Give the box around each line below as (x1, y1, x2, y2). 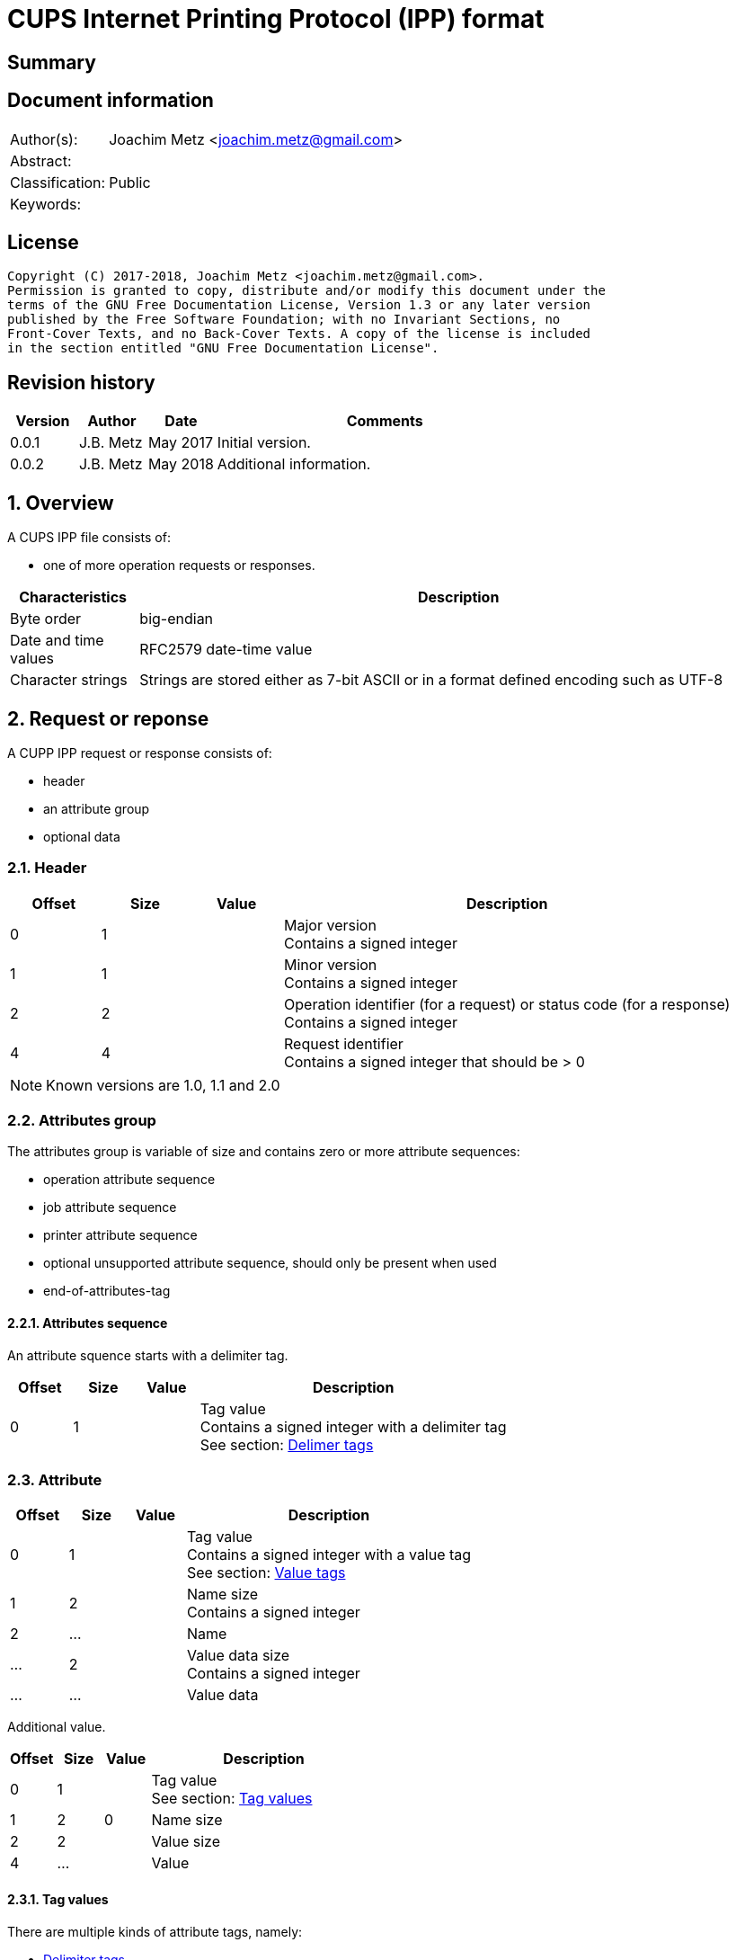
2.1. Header (7, 859, 87, 878)
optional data (43, 828, 120, 844)
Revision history (7, 370, 155, 394)
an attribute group (43, 800, 150, 816)
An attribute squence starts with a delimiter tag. (7, 1347, 288, 1363)
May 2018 (147, 455, 214, 474)
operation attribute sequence (43, 1172, 216, 1188)
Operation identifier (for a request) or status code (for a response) (284, 994, 731, 1013)
